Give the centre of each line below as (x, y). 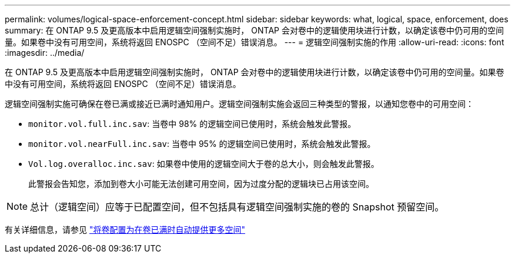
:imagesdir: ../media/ (45, 53)
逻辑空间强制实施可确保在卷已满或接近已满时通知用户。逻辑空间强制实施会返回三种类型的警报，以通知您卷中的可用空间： (239, 104)
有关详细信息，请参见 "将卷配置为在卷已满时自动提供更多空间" (125, 229)
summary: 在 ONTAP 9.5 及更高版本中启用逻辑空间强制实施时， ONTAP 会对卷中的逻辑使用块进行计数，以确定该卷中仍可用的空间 (254, 30)
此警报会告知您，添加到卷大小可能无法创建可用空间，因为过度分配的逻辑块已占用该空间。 (201, 184)
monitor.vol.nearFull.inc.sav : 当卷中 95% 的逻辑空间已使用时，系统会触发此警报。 (202, 144)
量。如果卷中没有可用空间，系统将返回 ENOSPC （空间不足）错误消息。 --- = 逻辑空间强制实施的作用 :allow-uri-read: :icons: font (255, 42)
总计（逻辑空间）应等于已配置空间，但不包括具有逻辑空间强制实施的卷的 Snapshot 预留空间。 (237, 207)
